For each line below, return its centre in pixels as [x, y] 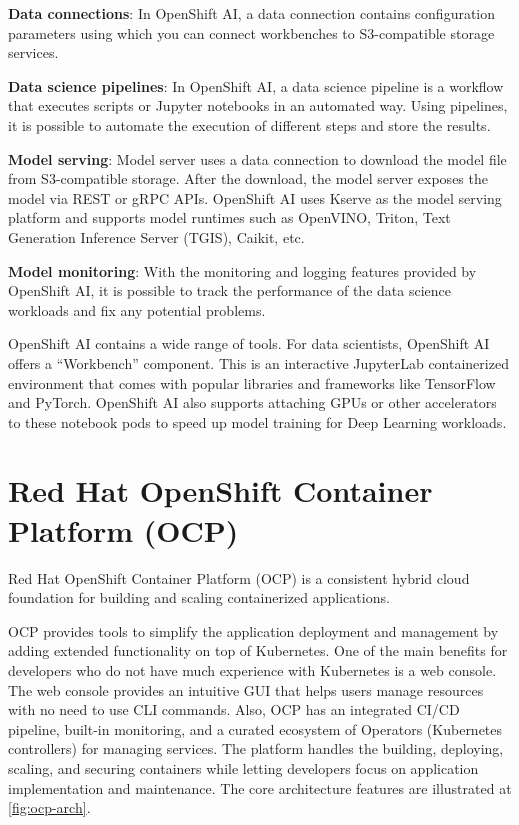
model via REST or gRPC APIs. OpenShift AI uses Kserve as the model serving [255, 197]
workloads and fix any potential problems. [137, 309]
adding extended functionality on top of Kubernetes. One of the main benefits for [258, 650]
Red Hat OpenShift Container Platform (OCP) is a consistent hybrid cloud [239, 577]
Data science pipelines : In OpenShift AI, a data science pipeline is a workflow [256, 85]
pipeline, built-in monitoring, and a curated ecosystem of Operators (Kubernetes [255, 728]
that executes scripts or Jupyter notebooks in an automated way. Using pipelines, [258, 105]
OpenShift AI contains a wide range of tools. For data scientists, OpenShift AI [249, 343]
